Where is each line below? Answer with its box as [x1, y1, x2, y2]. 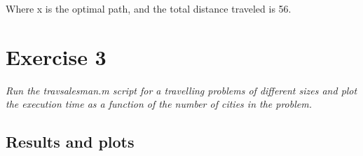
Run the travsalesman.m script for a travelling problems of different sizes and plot [6, 83, 357, 97]
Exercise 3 [6, 42, 107, 71]
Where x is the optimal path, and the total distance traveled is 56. [6, 1, 292, 15]
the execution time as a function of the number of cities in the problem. [6, 97, 312, 111]
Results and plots [6, 131, 135, 153]
